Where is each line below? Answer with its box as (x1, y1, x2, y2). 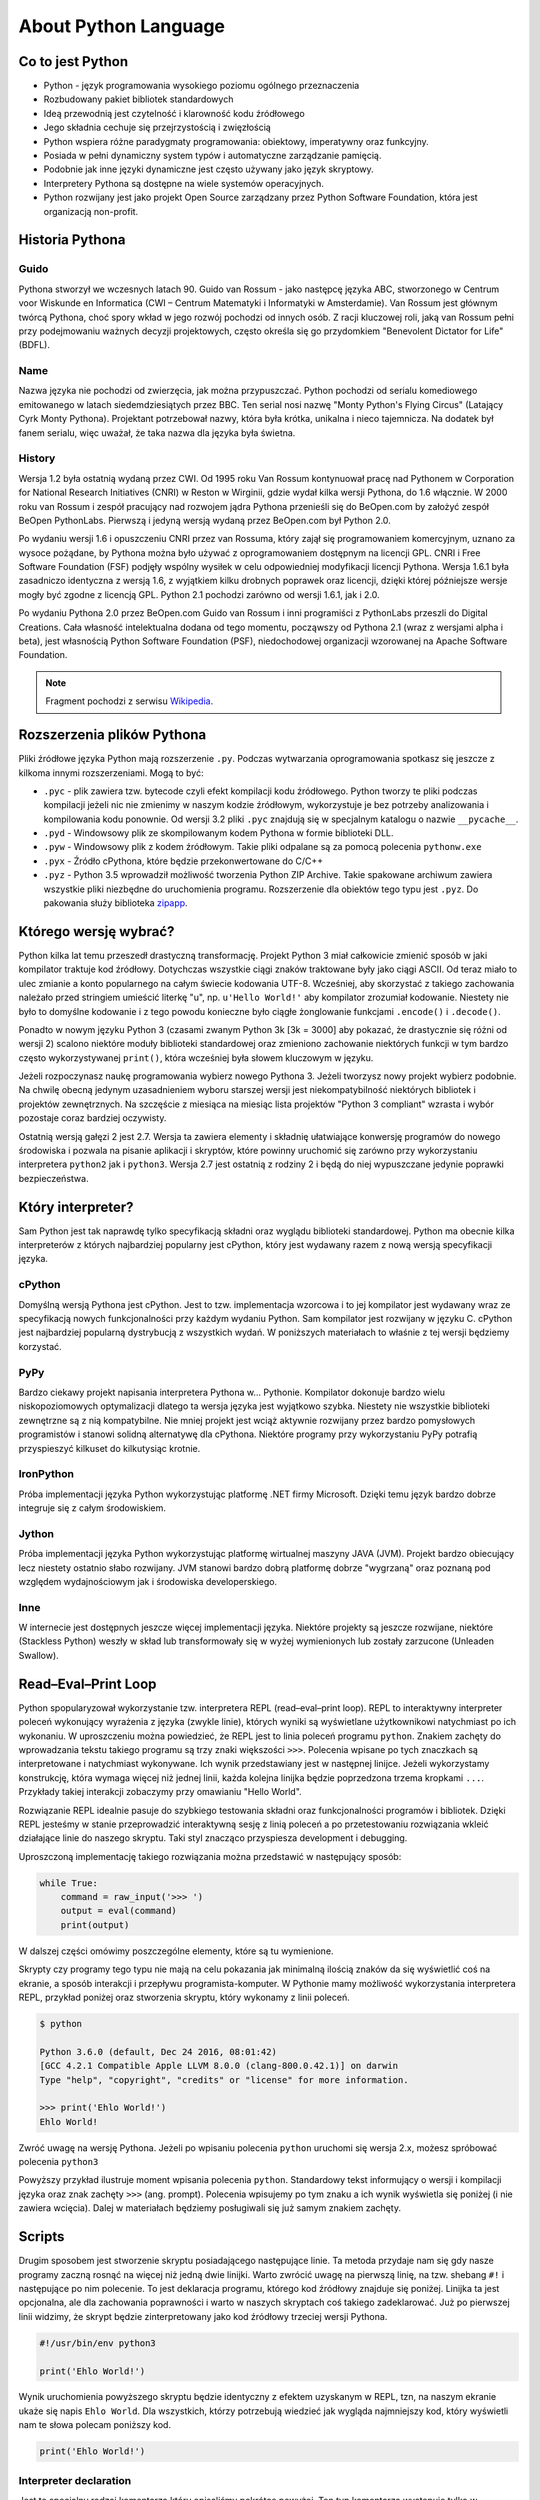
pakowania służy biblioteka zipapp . (43, 897, 189, 909)
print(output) (60, 1919, 130, 1930)
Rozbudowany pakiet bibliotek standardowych (43, 93, 234, 105)
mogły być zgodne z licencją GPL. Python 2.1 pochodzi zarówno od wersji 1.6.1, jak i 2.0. (18, 588, 380, 600)
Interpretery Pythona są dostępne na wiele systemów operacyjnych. (43, 177, 325, 189)
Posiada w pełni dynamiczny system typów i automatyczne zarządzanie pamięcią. (43, 150, 382, 162)
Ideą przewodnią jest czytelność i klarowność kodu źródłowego (43, 107, 305, 119)
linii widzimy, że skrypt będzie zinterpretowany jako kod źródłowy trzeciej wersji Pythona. (18, 2310, 388, 2322)
